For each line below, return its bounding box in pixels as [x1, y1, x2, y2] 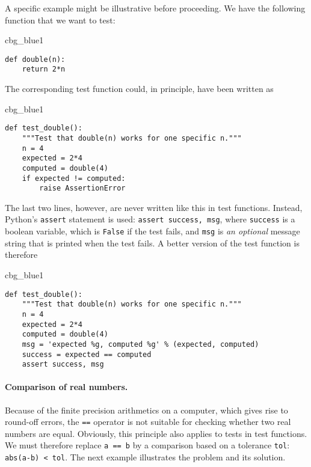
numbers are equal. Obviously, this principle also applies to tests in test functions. [5, 427, 307, 439]
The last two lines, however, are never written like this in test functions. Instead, [5, 201, 303, 213]
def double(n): [5, 55, 66, 64]
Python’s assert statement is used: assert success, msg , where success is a [5, 213, 295, 225]
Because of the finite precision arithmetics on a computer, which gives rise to [5, 403, 288, 416]
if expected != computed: [22, 174, 126, 183]
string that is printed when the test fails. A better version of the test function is [5, 236, 300, 249]
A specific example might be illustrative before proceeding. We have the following [5, 2, 306, 14]
